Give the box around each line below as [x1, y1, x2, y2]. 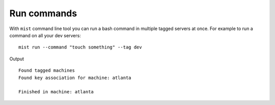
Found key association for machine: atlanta [18, 74, 132, 81]
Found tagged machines [18, 68, 75, 73]
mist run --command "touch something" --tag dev [18, 44, 142, 50]
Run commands [9, 8, 77, 19]
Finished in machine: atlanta [18, 89, 94, 95]
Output [9, 56, 24, 62]
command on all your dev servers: [9, 32, 81, 38]
